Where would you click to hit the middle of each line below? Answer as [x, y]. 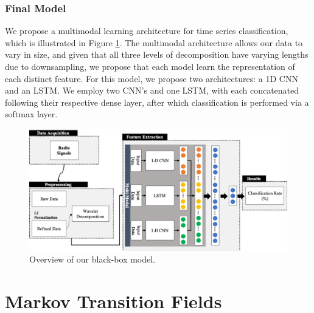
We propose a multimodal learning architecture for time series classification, [147, 31]
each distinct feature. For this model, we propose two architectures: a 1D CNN [152, 78]
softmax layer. [31, 114]
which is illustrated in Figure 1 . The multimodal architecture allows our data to [154, 42]
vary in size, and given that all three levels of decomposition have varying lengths [157, 54]
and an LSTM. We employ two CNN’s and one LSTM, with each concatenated [152, 90]
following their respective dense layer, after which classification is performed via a [157, 102]
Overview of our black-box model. [92, 259]
